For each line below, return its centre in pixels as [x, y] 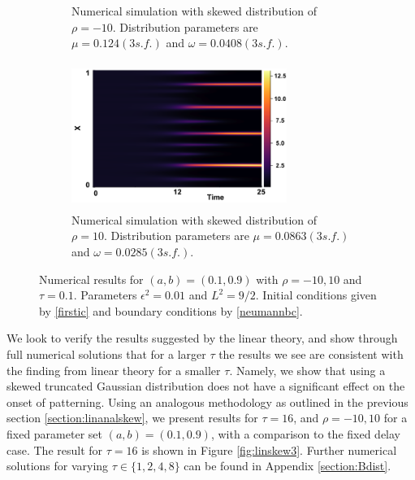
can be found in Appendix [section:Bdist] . [287, 466]
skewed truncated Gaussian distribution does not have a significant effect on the [206, 386]
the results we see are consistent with [311, 354]
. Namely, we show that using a [307, 370]
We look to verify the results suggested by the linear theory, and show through [202, 338]
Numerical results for [91, 279]
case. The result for [55, 449]
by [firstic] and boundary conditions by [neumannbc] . [171, 310]
